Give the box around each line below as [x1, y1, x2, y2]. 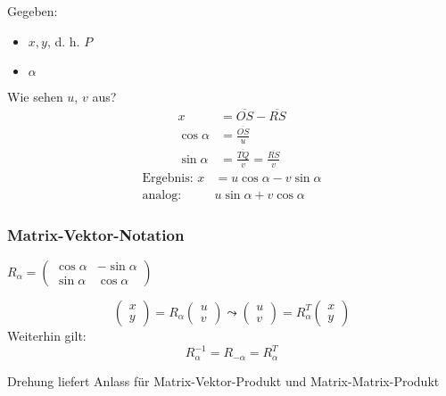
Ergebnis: [142, 171, 194, 185]
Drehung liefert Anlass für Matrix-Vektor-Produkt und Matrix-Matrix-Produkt [7, 371, 440, 390]
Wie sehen [7, 87, 63, 106]
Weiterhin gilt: [7, 326, 87, 344]
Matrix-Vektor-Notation [7, 223, 185, 245]
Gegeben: [7, 2, 58, 20]
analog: [142, 188, 182, 202]
